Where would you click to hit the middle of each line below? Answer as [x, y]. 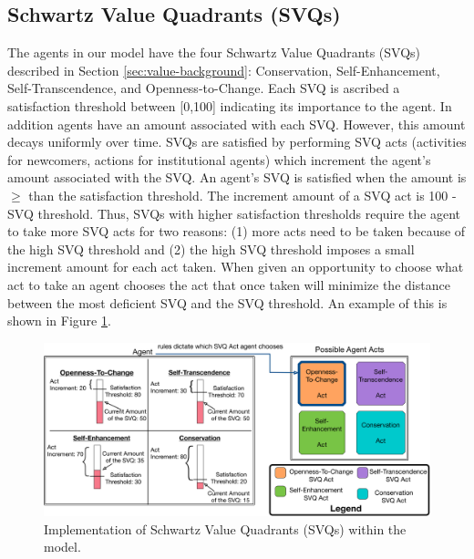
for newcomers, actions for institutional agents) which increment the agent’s [219, 159]
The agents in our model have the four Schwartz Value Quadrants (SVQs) [214, 52]
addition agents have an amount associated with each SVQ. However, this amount [237, 124]
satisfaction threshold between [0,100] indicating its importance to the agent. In [230, 105]
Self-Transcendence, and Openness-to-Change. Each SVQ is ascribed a [204, 88]
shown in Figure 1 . [59, 321]
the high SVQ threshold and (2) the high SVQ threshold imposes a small [211, 248]
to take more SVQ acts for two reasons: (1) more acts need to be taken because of [237, 231]
